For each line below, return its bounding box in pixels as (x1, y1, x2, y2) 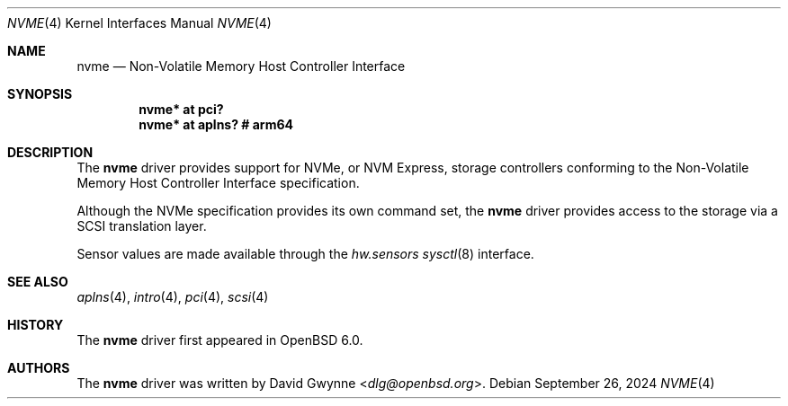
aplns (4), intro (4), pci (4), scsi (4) (76, 289, 269, 304)
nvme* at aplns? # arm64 (139, 117, 294, 132)
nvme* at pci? (139, 101, 224, 117)
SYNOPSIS (7, 86, 73, 101)
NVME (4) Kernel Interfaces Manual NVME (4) (7, 15, 272, 31)
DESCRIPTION (7, 145, 94, 160)
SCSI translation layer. (76, 218, 207, 234)
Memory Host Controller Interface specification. (76, 175, 360, 190)
